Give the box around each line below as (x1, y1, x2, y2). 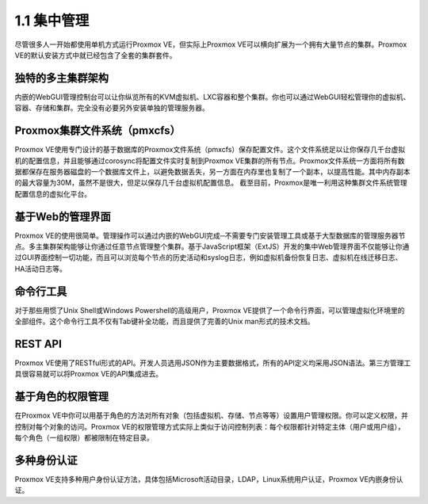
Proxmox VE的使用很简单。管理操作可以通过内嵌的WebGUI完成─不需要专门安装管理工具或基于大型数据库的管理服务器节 (14, 231, 406, 240)
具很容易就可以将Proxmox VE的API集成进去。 (14, 369, 163, 379)
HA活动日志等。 (14, 264, 67, 273)
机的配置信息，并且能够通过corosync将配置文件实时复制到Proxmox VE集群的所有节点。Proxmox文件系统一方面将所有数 (14, 155, 405, 166)
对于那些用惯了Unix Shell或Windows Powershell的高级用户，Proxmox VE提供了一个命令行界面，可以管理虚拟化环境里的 (14, 305, 405, 315)
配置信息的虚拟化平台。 (14, 189, 91, 198)
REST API (14, 337, 63, 350)
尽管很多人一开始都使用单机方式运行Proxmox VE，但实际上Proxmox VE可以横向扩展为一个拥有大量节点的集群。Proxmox (14, 40, 407, 49)
